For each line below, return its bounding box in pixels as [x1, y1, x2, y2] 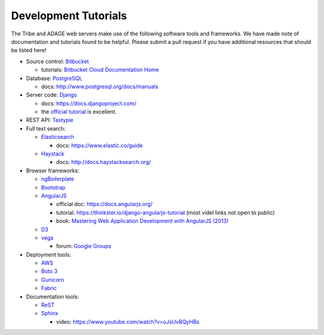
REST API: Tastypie [26, 116, 74, 124]
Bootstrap [41, 184, 66, 191]
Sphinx [41, 310, 59, 317]
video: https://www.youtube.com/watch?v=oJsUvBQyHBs [56, 318, 200, 325]
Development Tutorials [11, 9, 127, 22]
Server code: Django [26, 91, 77, 98]
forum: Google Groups [56, 243, 112, 250]
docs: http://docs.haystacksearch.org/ [56, 158, 151, 166]
